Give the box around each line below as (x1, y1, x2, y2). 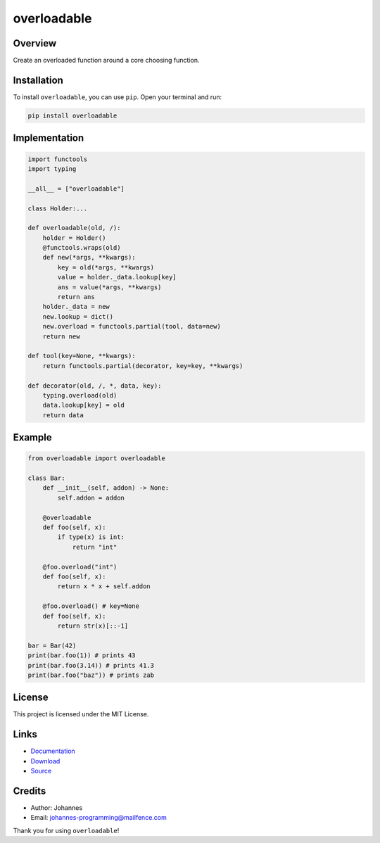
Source (30, 767, 52, 775)
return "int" (72, 543, 118, 551)
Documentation (30, 747, 75, 756)
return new (42, 332, 80, 341)
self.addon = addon (57, 493, 125, 502)
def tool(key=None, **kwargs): (27, 352, 137, 360)
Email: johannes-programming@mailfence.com (30, 813, 167, 822)
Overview (13, 37, 57, 49)
